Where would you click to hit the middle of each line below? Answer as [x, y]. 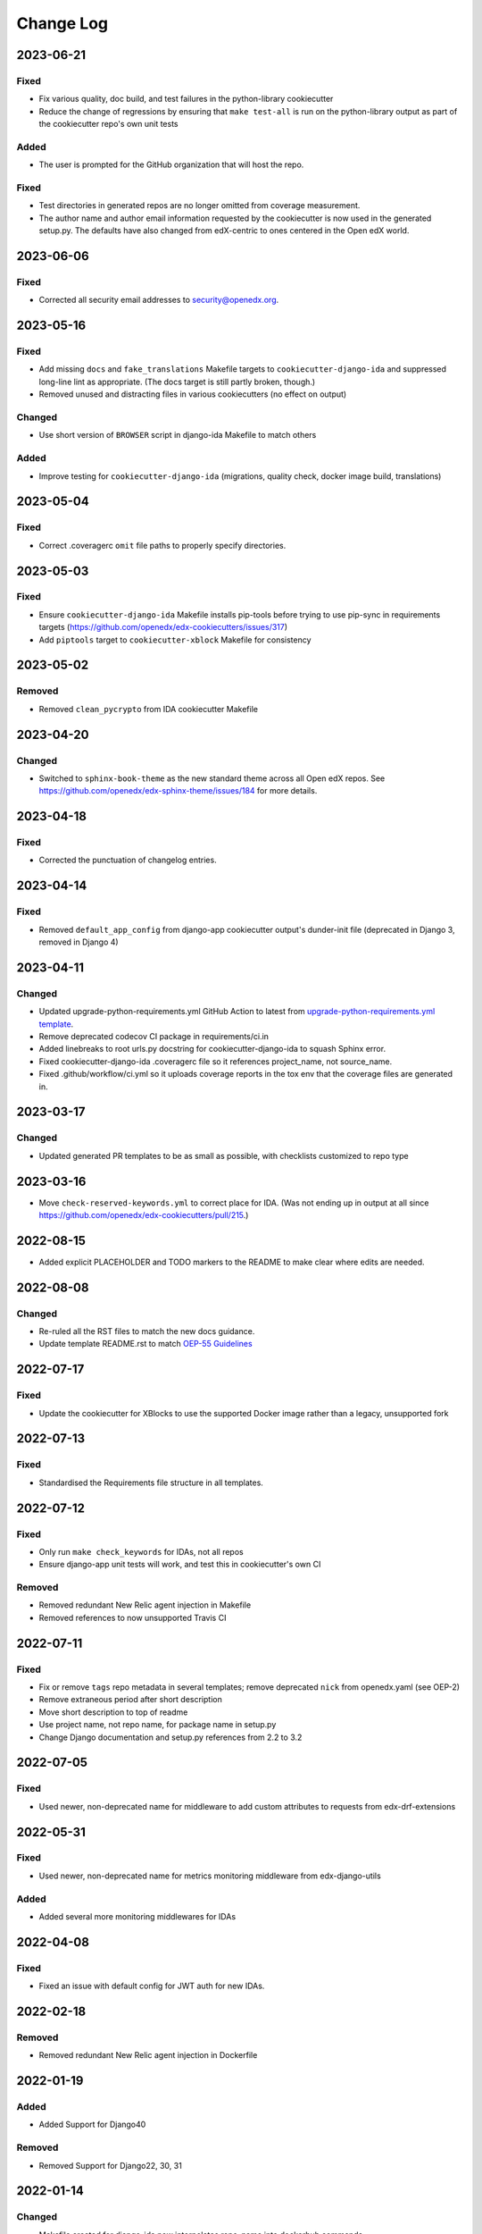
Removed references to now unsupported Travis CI [133, 1617]
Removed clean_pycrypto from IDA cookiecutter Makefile [149, 709]
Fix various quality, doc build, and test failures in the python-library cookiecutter [186, 99]
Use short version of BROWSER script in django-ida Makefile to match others [178, 435]
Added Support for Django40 [92, 2125]
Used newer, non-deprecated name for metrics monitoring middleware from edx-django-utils [210, 1876]
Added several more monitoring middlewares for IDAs [137, 1916]
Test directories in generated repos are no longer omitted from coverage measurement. [199, 206]
